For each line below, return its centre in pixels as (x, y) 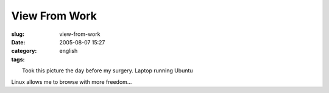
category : (24, 51)
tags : (18, 59)
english (69, 51)
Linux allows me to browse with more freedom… (72, 81)
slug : (18, 34)
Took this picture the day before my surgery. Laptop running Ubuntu (108, 71)
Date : (18, 42)
